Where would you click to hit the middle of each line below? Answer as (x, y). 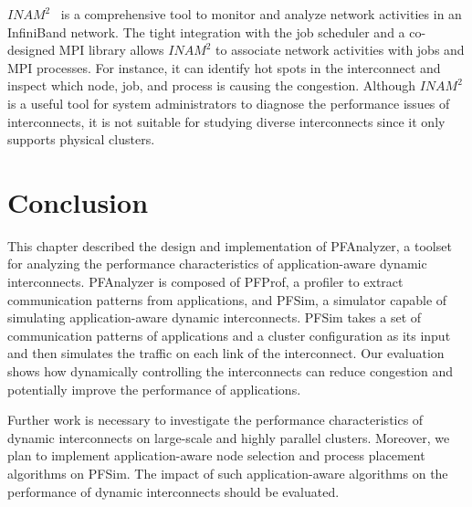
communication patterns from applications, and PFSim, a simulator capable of (227, 299)
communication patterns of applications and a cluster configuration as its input (229, 335)
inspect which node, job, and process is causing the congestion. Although (211, 85)
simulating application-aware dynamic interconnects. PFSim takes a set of (215, 317)
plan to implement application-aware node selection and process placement (216, 455)
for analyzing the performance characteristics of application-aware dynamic (217, 264)
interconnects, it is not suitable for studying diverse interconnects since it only (226, 121)
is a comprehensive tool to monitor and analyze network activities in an (261, 14)
